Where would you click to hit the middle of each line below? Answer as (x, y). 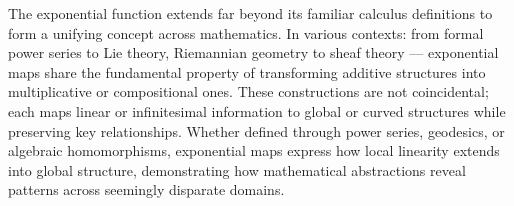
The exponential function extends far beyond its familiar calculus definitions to (250, 13)
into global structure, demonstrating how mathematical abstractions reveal (237, 169)
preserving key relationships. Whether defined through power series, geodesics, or (256, 130)
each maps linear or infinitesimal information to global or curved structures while (257, 110)
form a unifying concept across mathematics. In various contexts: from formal (246, 32)
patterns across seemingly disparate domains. (146, 189)
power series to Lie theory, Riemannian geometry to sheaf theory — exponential (253, 52)
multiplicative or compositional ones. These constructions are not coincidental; (248, 91)
